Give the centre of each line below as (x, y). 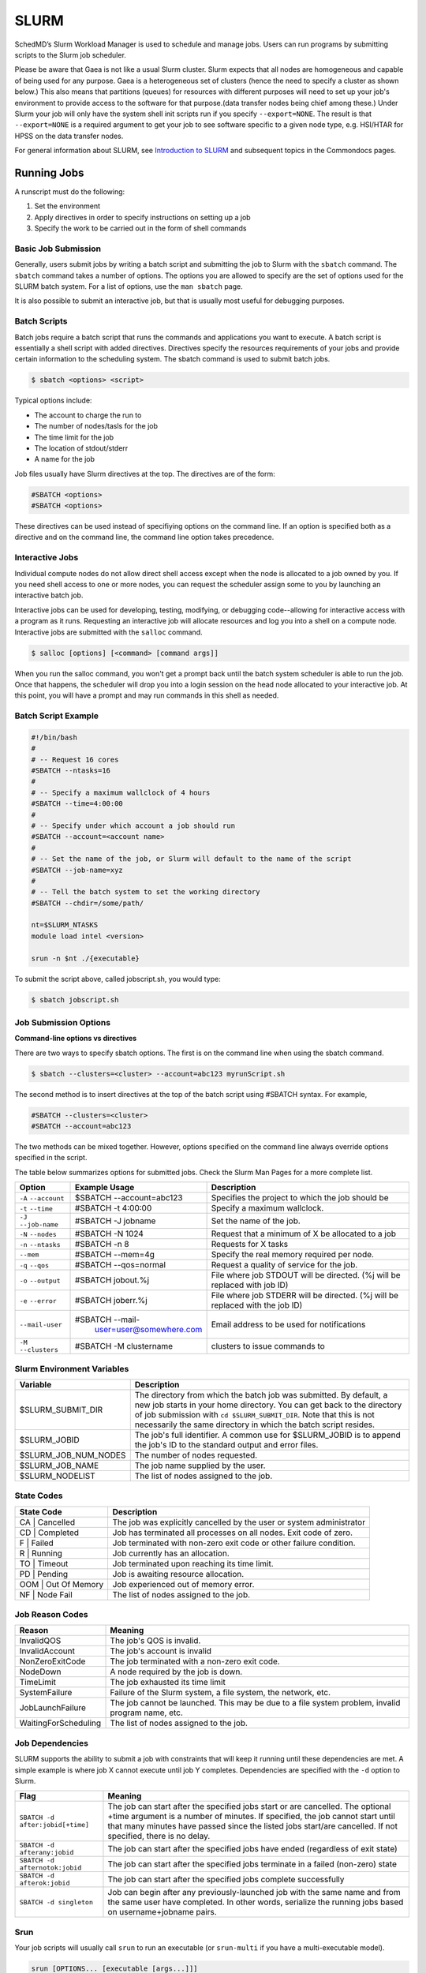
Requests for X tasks (249, 1245)
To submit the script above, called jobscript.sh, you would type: (118, 979)
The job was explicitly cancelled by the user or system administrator (239, 1522)
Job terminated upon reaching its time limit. (193, 1563)
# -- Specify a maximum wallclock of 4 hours (121, 792)
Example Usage (105, 1188)
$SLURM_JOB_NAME (59, 1466)
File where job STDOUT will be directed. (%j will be (306, 1275)
